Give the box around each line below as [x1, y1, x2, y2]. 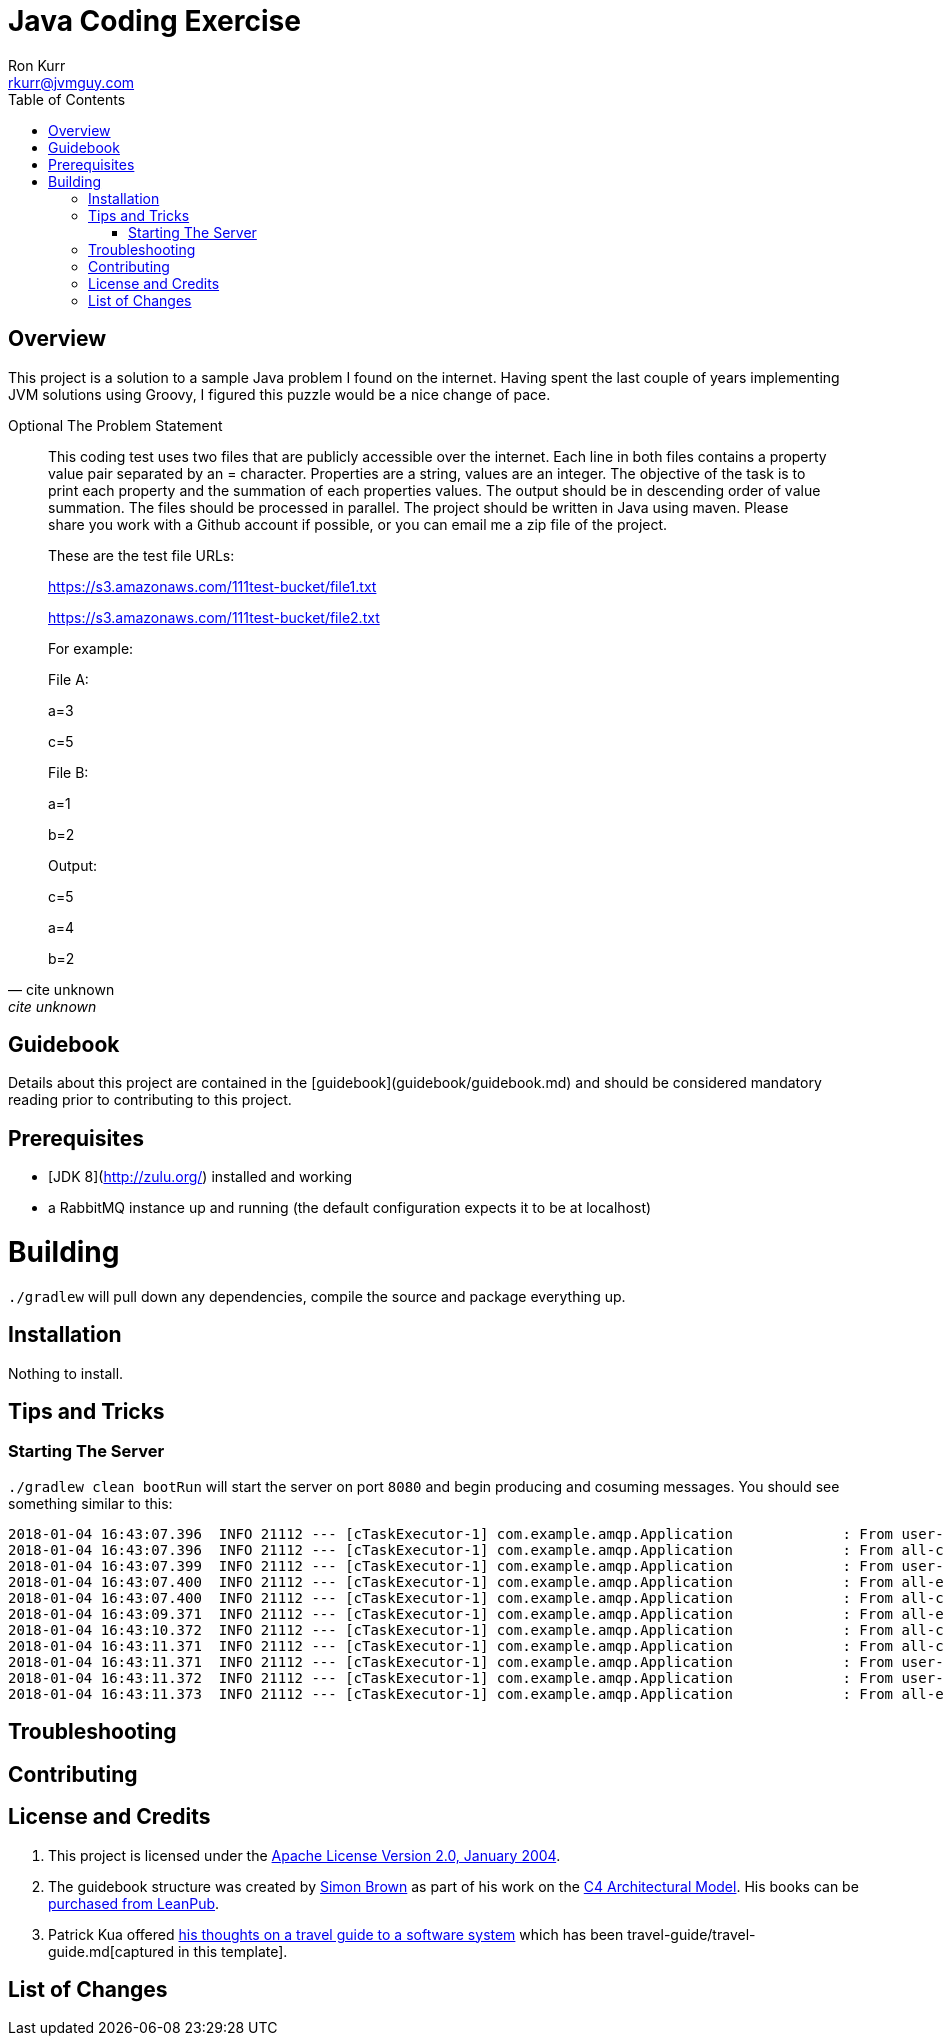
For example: [48, 639, 134, 657]
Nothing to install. [8, 1364, 124, 1382]
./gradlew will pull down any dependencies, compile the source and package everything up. [8, 1287, 626, 1305]
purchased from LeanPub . [48, 1894, 220, 1912]
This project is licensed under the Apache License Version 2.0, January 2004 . [48, 1846, 561, 1864]
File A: [48, 670, 89, 688]
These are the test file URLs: [48, 546, 235, 564]
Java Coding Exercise [8, 4, 301, 38]
